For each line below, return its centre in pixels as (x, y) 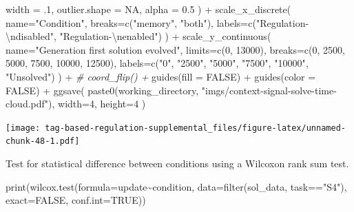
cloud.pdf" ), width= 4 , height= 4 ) (76, 104)
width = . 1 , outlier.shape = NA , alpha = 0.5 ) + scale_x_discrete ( (148, 9)
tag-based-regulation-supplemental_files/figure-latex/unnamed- (195, 128)
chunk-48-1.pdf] (43, 141)
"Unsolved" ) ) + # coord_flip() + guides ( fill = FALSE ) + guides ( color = (161, 76)
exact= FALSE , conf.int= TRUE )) (76, 200)
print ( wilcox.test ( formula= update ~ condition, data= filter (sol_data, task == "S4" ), (176, 186)
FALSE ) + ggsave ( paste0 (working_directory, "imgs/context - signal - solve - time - (171, 90)
